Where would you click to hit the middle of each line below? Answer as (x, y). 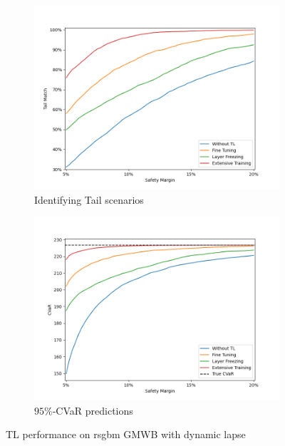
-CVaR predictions (93, 410)
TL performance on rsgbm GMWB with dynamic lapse (126, 434)
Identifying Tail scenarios (89, 199)
